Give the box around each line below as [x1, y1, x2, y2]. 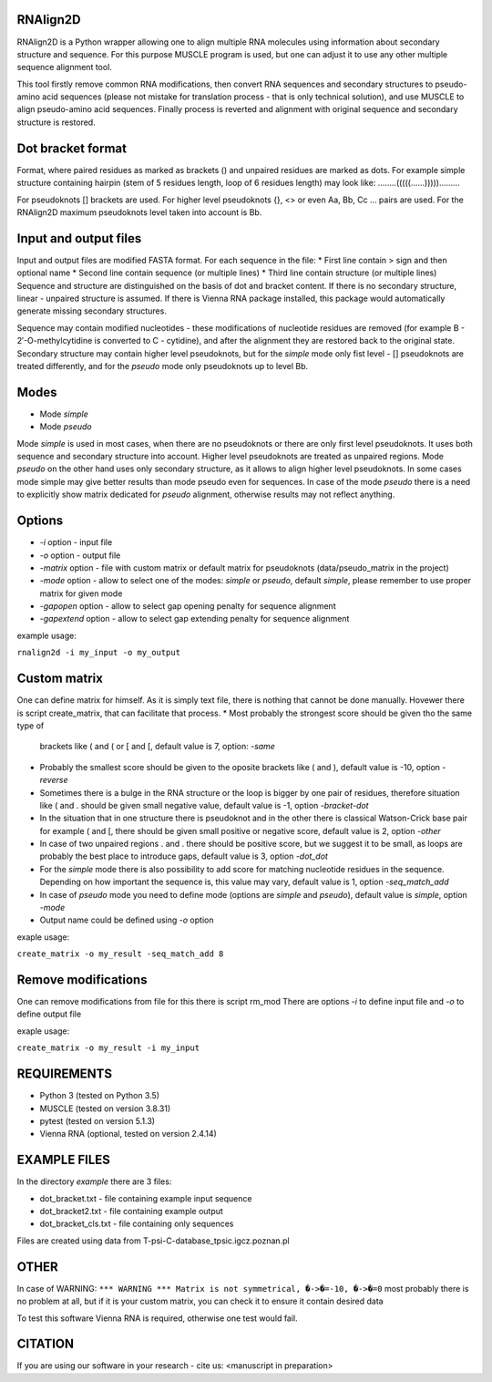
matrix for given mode [39, 588, 123, 599]
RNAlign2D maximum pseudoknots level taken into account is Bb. [16, 206, 262, 218]
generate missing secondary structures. [16, 305, 168, 316]
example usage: [16, 630, 77, 641]
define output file [16, 1008, 82, 1020]
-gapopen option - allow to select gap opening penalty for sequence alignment [39, 601, 336, 612]
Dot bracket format [16, 140, 128, 156]
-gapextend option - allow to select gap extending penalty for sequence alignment [39, 614, 350, 624]
